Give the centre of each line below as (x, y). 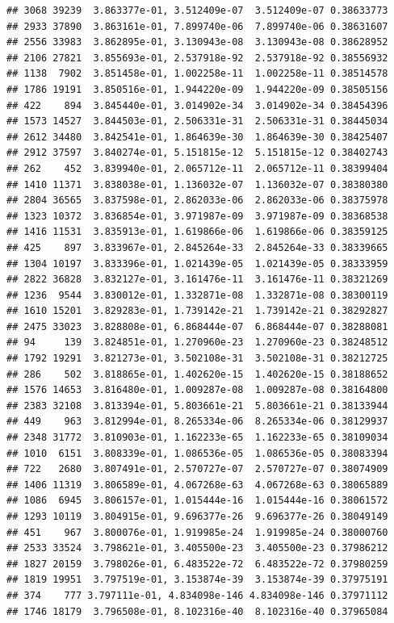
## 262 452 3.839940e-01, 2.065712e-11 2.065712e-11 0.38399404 (197, 168)
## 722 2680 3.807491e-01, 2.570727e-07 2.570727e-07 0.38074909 (197, 469)
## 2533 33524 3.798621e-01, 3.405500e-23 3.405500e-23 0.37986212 (197, 548)
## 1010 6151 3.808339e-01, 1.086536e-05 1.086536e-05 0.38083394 (197, 453)
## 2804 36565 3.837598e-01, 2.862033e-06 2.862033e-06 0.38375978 (197, 201)
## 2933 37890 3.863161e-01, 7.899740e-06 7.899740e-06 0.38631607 (197, 26)
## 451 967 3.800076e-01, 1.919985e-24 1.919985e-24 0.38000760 (197, 532)
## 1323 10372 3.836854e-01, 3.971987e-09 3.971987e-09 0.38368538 (197, 216)
